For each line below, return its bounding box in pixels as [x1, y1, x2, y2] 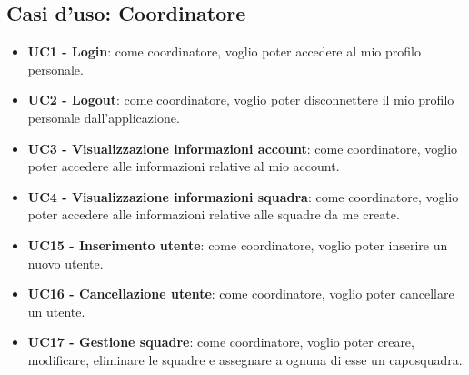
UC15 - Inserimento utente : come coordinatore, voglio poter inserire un [27, 235, 448, 254]
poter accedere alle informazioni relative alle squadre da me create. [27, 205, 400, 224]
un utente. [27, 301, 85, 320]
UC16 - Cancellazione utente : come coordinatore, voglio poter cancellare [27, 284, 454, 303]
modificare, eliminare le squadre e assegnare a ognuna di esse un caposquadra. [27, 350, 463, 369]
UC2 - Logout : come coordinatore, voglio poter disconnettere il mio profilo [27, 90, 454, 109]
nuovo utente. [27, 253, 104, 272]
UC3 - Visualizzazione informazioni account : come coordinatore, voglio [27, 138, 458, 157]
